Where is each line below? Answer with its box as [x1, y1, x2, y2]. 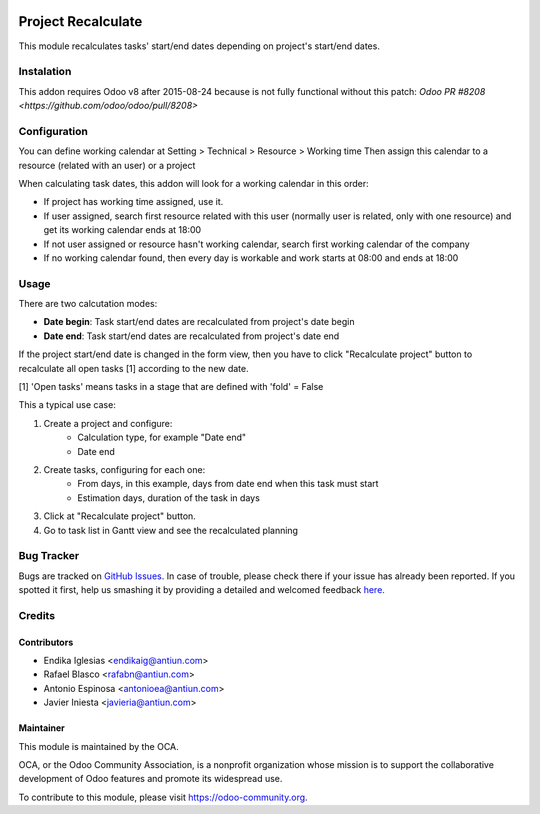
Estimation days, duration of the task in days [77, 491, 260, 504]
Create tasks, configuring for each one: [43, 463, 206, 475]
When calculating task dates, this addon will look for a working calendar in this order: [18, 177, 369, 189]
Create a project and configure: [43, 417, 173, 429]
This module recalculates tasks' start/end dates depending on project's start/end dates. [18, 40, 380, 52]
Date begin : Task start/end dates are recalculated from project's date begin [43, 316, 355, 328]
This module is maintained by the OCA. [18, 740, 179, 752]
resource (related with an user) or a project [18, 159, 196, 171]
